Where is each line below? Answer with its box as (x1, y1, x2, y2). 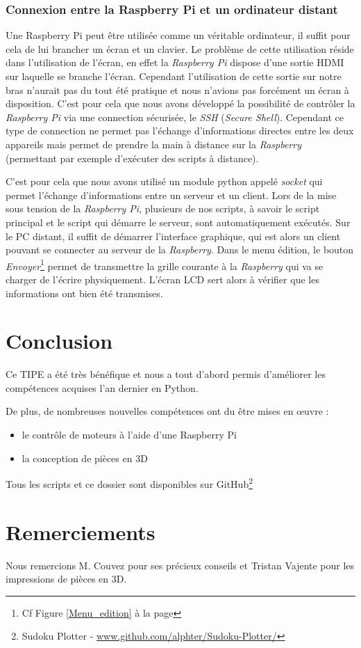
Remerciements (6, 517, 156, 546)
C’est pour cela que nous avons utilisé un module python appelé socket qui (6, 174, 323, 189)
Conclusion (6, 326, 113, 355)
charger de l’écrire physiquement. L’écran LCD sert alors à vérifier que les (6, 271, 319, 286)
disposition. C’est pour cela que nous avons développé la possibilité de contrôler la (6, 96, 355, 111)
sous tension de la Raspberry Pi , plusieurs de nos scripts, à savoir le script (6, 201, 320, 216)
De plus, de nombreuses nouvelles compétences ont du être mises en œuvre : (6, 404, 329, 418)
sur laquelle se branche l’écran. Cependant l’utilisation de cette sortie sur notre (6, 69, 342, 83)
